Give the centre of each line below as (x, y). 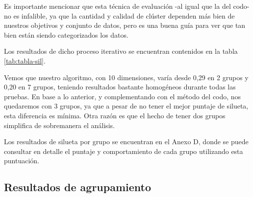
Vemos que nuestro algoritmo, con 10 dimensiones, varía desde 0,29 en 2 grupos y (126, 77)
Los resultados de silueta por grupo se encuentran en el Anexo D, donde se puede (126, 142)
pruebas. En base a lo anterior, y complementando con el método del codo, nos (123, 96)
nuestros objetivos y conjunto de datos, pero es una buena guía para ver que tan (125, 25)
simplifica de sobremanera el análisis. (59, 125)
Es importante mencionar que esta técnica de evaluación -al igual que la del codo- (127, 6)
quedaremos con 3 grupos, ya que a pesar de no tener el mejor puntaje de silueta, (126, 106)
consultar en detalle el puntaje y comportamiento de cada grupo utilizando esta (124, 151)
